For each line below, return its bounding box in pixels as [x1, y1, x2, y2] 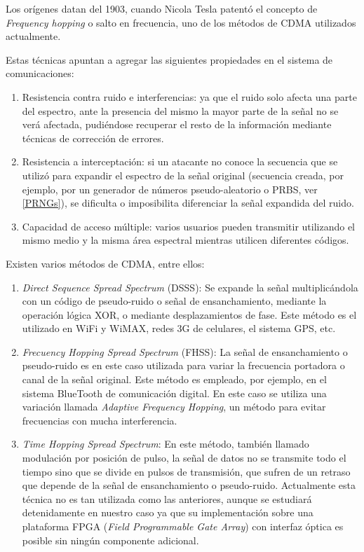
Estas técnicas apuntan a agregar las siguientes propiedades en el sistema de [6, 52, 333, 67]
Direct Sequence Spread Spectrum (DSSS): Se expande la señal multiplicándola [22, 280, 358, 294]
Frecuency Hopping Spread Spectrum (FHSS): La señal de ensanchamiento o [22, 344, 348, 359]
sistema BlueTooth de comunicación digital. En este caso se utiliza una [22, 385, 327, 400]
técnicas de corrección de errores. [22, 130, 164, 145]
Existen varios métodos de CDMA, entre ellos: [6, 256, 205, 270]
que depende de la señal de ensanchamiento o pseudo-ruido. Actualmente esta [22, 478, 356, 492]
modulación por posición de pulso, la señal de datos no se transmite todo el [22, 450, 346, 465]
